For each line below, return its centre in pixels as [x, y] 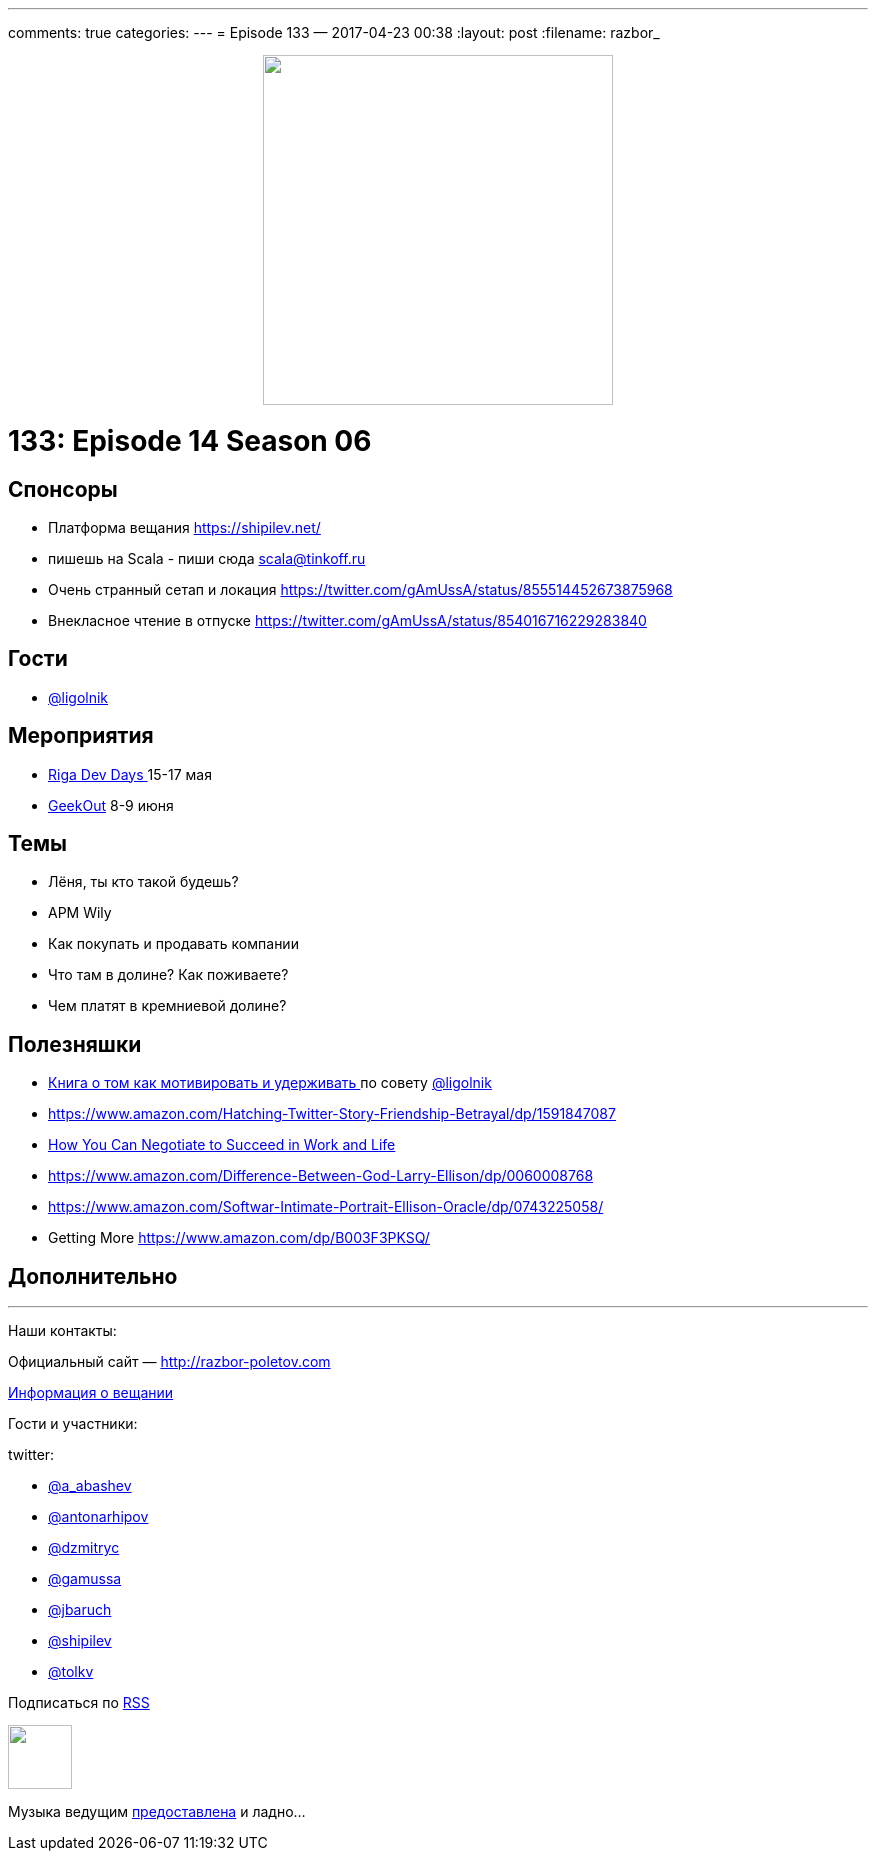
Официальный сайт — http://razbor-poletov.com [169, 1362]
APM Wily [80, 913]
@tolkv [71, 1672]
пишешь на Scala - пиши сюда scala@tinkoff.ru [207, 558]
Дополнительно [93, 1276]
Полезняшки [75, 1044]
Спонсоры [63, 489]
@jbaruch [80, 1610]
